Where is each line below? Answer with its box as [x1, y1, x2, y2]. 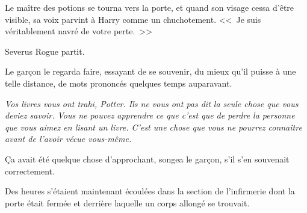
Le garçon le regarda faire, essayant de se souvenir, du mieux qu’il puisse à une [5, 65, 296, 78]
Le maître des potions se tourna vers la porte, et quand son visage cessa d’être [5, 1, 294, 13]
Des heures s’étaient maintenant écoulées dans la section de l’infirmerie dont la [5, 185, 295, 197]
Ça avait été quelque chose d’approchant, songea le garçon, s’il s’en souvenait [5, 152, 290, 165]
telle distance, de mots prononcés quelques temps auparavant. [5, 76, 232, 89]
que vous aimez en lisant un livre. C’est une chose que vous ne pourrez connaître [5, 120, 302, 133]
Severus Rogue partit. [5, 45, 85, 57]
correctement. [5, 164, 55, 177]
